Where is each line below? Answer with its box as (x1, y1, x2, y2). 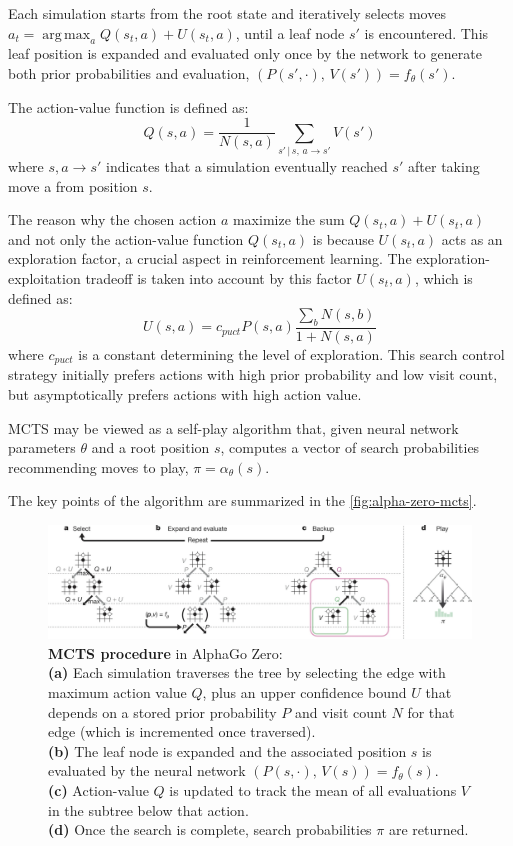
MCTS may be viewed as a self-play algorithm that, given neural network (8, 417, 459, 438)
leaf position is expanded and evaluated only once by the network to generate (8, 43, 482, 64)
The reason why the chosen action (8, 209, 217, 230)
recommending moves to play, (8, 456, 189, 477)
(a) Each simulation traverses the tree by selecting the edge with (48, 662, 446, 683)
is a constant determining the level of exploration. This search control (78, 343, 505, 364)
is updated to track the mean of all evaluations (169, 780, 457, 800)
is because (312, 228, 374, 249)
